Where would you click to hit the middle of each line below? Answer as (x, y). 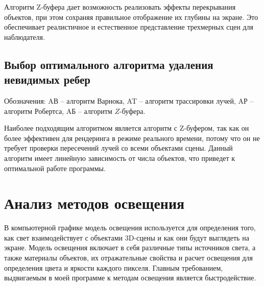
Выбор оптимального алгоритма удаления (109, 64)
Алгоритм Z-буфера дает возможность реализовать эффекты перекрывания (120, 7)
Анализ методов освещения (94, 203)
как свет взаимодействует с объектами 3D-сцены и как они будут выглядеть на (127, 237)
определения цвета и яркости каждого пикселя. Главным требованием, (114, 267)
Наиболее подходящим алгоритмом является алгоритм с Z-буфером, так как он (127, 128)
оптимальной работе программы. (55, 168)
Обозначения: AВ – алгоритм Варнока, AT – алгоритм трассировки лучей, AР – (129, 100)
